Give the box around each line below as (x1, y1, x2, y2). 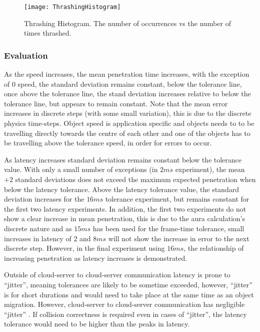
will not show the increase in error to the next (108, 233, 249, 243)
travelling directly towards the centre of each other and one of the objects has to (4, 127, 250, 138)
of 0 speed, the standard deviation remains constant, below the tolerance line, (4, 78, 242, 89)
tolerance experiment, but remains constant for (105, 194, 249, 204)
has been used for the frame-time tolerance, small (92, 223, 244, 233)
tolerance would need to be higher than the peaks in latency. (4, 318, 190, 329)
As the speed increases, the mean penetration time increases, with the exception (4, 69, 249, 79)
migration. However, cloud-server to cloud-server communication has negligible (4, 299, 245, 309)
